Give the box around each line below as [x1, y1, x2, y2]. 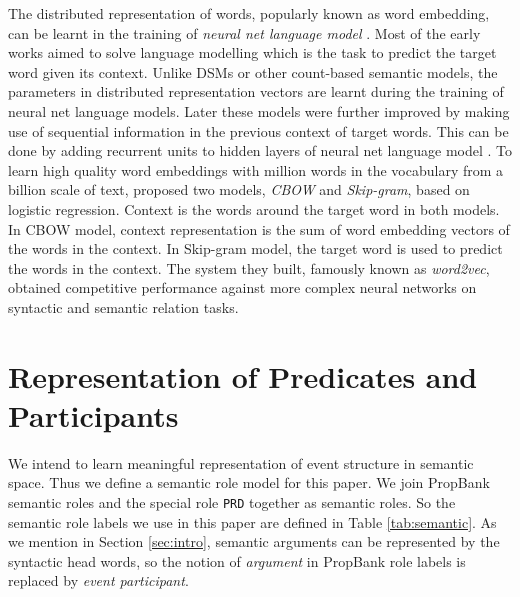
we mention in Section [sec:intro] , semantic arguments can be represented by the [8, 531, 500, 552]
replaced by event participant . [8, 570, 189, 591]
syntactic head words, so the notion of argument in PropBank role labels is [8, 550, 466, 571]
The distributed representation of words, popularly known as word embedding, [8, 3, 490, 23]
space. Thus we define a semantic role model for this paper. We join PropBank [8, 472, 490, 493]
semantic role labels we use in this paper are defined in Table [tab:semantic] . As [8, 511, 497, 532]
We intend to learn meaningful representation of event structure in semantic [8, 452, 474, 473]
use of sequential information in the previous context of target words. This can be [8, 120, 509, 141]
